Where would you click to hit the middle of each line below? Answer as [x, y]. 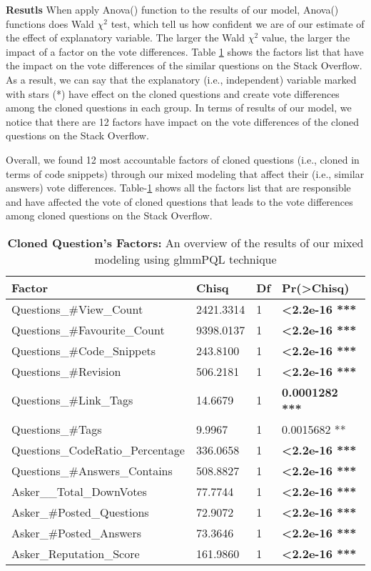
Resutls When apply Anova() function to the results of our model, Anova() [172, 9]
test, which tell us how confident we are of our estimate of [238, 23]
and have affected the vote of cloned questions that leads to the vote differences [179, 201]
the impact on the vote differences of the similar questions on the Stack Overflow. [184, 65]
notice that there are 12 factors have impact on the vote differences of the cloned [182, 121]
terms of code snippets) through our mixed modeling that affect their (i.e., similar [185, 173]
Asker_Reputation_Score [76, 553]
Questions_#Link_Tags [72, 400]
